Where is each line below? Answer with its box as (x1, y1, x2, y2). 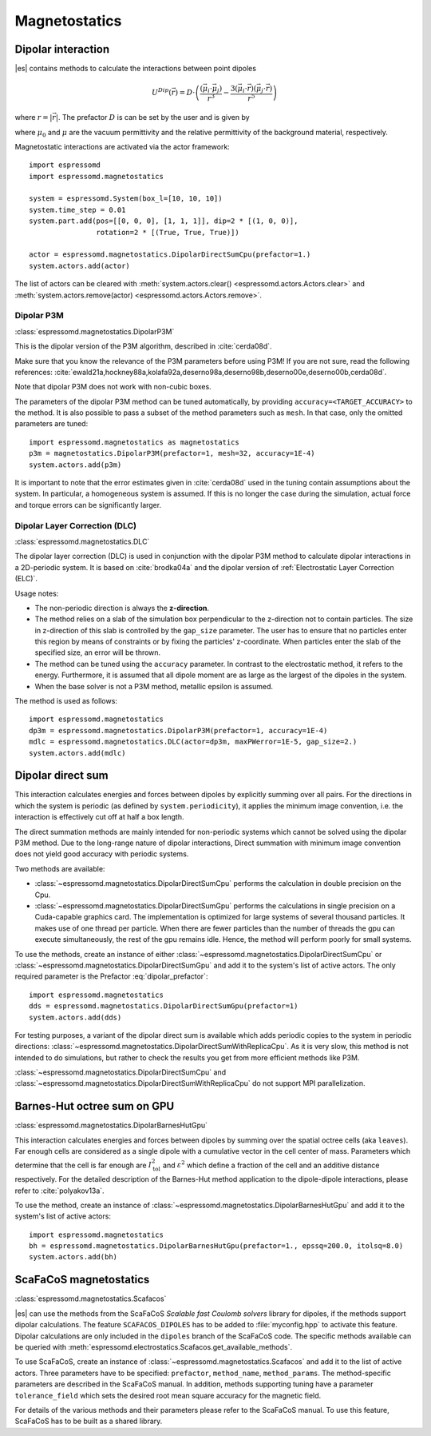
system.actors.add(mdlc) (29, 748, 126, 757)
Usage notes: (14, 588, 59, 598)
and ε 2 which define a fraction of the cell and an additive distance (162, 1159, 380, 1170)
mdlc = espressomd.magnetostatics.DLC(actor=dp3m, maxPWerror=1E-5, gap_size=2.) (29, 737, 358, 747)
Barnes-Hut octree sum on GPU (14, 1099, 175, 1113)
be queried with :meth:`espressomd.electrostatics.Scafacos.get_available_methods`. (14, 1342, 293, 1351)
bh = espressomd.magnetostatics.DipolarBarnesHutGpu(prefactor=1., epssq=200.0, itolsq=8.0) (29, 1242, 404, 1251)
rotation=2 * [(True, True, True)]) (96, 228, 239, 237)
